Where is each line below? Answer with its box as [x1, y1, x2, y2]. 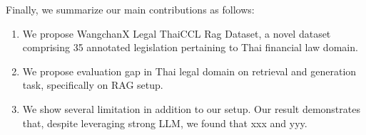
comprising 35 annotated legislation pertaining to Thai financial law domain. [22, 40, 358, 55]
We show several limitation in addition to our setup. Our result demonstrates [22, 101, 360, 116]
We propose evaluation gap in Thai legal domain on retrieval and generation [22, 63, 357, 78]
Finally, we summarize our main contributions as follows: [6, 2, 255, 16]
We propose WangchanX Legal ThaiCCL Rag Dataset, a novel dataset [22, 26, 331, 40]
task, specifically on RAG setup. [22, 77, 163, 92]
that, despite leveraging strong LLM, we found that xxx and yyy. [22, 115, 307, 130]
